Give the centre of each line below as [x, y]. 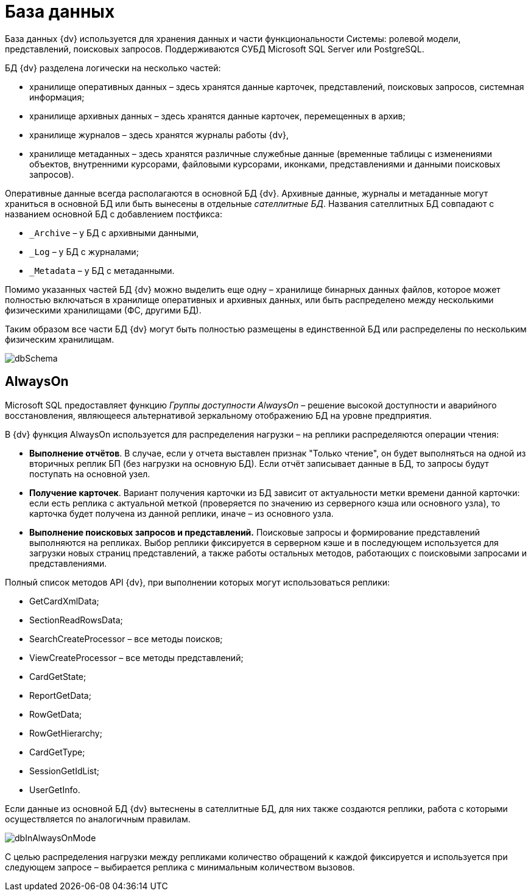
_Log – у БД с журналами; [84, 251]
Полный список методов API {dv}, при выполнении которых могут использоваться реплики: [198, 582]
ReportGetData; [60, 695]
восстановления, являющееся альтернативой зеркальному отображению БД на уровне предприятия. [218, 415]
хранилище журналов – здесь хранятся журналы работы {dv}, [159, 135]
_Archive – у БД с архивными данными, [114, 233]
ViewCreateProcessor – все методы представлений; [136, 657]
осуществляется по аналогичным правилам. [98, 819]
